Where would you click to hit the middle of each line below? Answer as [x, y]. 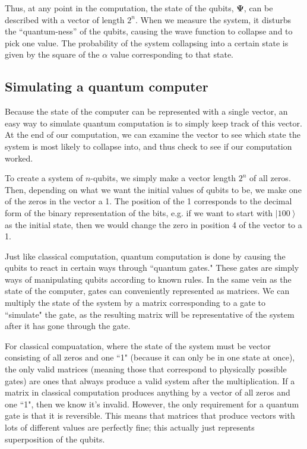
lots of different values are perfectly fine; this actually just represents [130, 427]
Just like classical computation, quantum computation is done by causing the [145, 256]
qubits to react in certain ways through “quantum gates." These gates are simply [152, 268]
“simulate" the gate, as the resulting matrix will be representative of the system [150, 314]
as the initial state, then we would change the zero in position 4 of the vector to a [153, 224]
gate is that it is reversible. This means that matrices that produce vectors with [150, 415]
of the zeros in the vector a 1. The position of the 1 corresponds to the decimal [148, 201]
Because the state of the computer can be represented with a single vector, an [146, 111]
